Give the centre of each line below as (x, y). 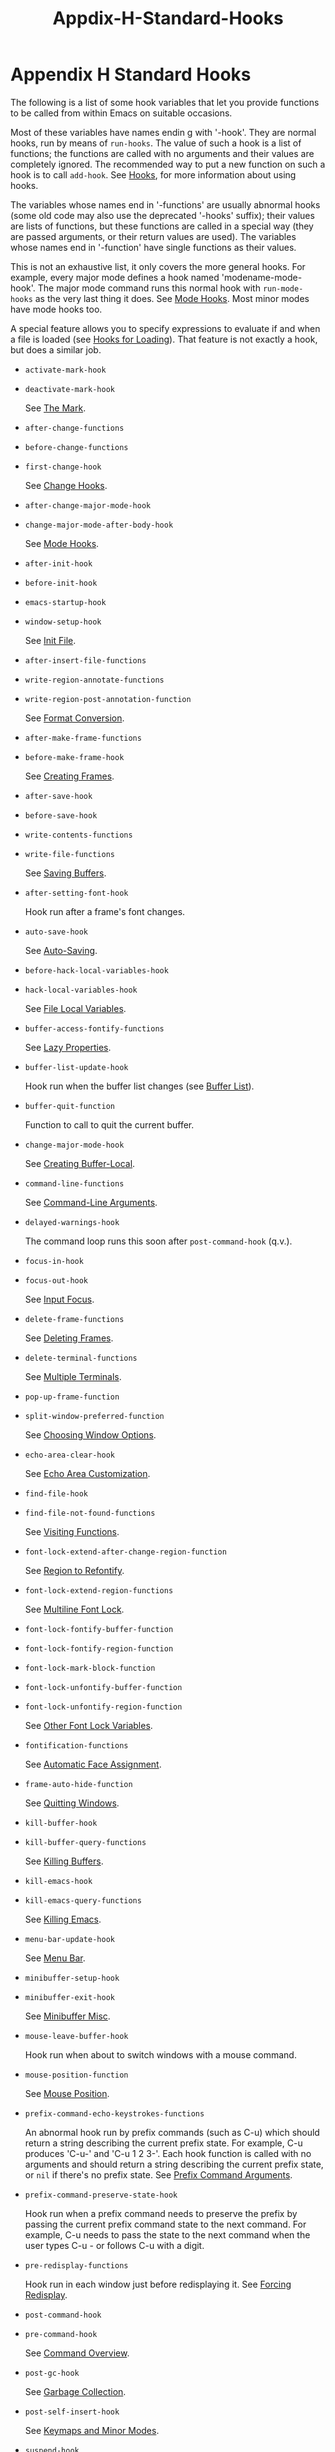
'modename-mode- (262, 277)
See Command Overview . (77, 2353)
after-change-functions (74, 428)
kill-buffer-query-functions (85, 1842)
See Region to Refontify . (74, 1570)
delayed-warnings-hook (72, 1222)
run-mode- (283, 288)
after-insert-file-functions (85, 660)
